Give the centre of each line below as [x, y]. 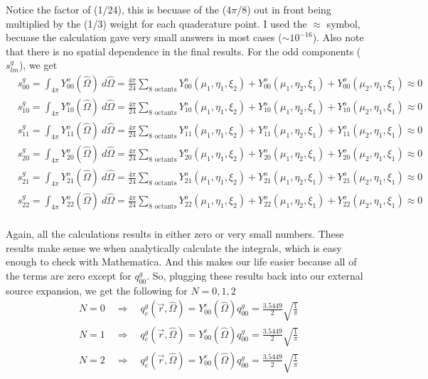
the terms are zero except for [69, 275]
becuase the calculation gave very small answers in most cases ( [144, 37]
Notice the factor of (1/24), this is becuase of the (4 [119, 9]
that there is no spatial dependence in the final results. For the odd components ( [183, 51]
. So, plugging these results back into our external [255, 275]
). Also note [338, 37]
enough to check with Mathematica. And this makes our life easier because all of [181, 262]
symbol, [343, 23]
